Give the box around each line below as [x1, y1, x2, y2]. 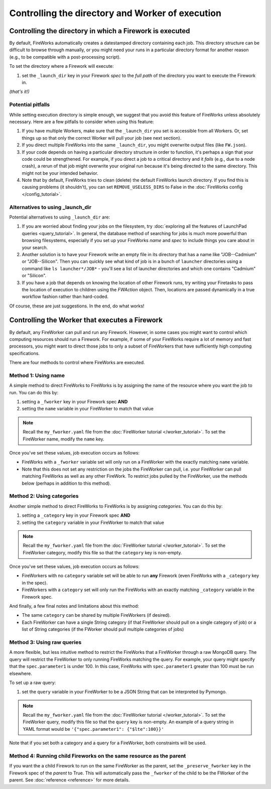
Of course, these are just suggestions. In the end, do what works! [9, 303, 145, 309]
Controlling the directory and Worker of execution [9, 8, 222, 19]
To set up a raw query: [9, 680, 56, 686]
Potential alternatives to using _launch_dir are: [9, 214, 110, 220]
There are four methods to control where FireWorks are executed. [9, 360, 145, 366]
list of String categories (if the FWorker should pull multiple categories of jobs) [22, 626, 184, 632]
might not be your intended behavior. [22, 170, 98, 176]
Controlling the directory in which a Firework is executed [9, 27, 190, 35]
